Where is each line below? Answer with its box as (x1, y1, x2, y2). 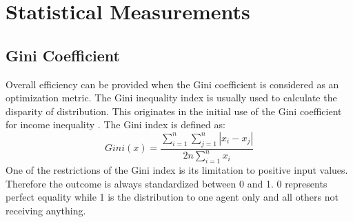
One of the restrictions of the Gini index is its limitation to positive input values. (6, 162, 348, 176)
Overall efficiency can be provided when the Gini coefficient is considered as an (6, 77, 339, 91)
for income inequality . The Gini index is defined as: (6, 117, 225, 132)
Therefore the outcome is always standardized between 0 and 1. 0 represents (6, 176, 327, 190)
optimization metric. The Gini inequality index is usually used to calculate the (6, 90, 337, 105)
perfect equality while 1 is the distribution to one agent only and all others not (6, 190, 339, 204)
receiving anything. (6, 203, 86, 217)
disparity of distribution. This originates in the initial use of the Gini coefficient (6, 103, 342, 118)
